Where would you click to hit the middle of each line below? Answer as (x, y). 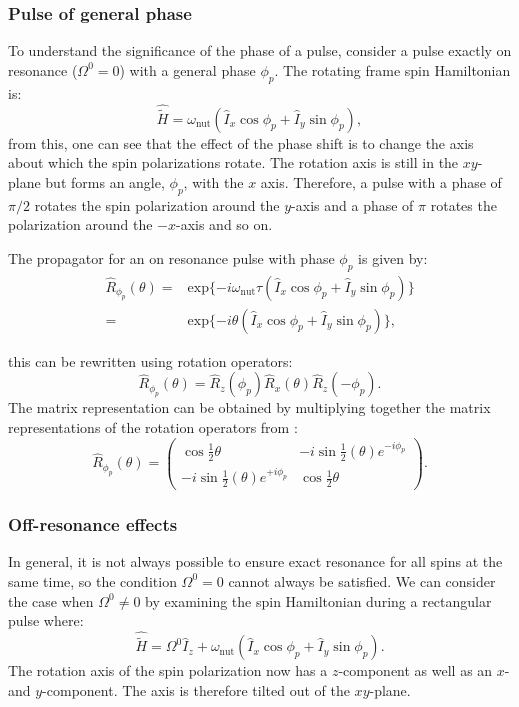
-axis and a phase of (352, 204)
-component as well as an (415, 670)
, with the (213, 181)
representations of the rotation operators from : (153, 426)
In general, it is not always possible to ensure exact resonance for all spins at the (255, 561)
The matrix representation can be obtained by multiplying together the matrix (249, 407)
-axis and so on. (224, 224)
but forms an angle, (105, 181)
